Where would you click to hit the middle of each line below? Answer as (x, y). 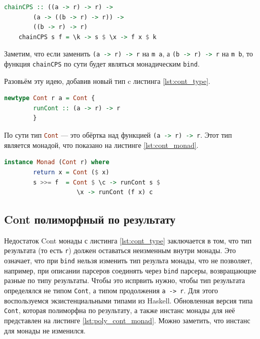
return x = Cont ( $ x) (71, 172)
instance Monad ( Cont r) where (57, 162)
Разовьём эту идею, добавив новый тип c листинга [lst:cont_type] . (107, 81)
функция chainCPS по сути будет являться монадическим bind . (102, 64)
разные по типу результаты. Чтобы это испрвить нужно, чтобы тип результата (125, 280)
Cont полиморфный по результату (90, 219)
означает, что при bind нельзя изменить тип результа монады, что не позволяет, (128, 260)
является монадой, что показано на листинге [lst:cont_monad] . (101, 145)
